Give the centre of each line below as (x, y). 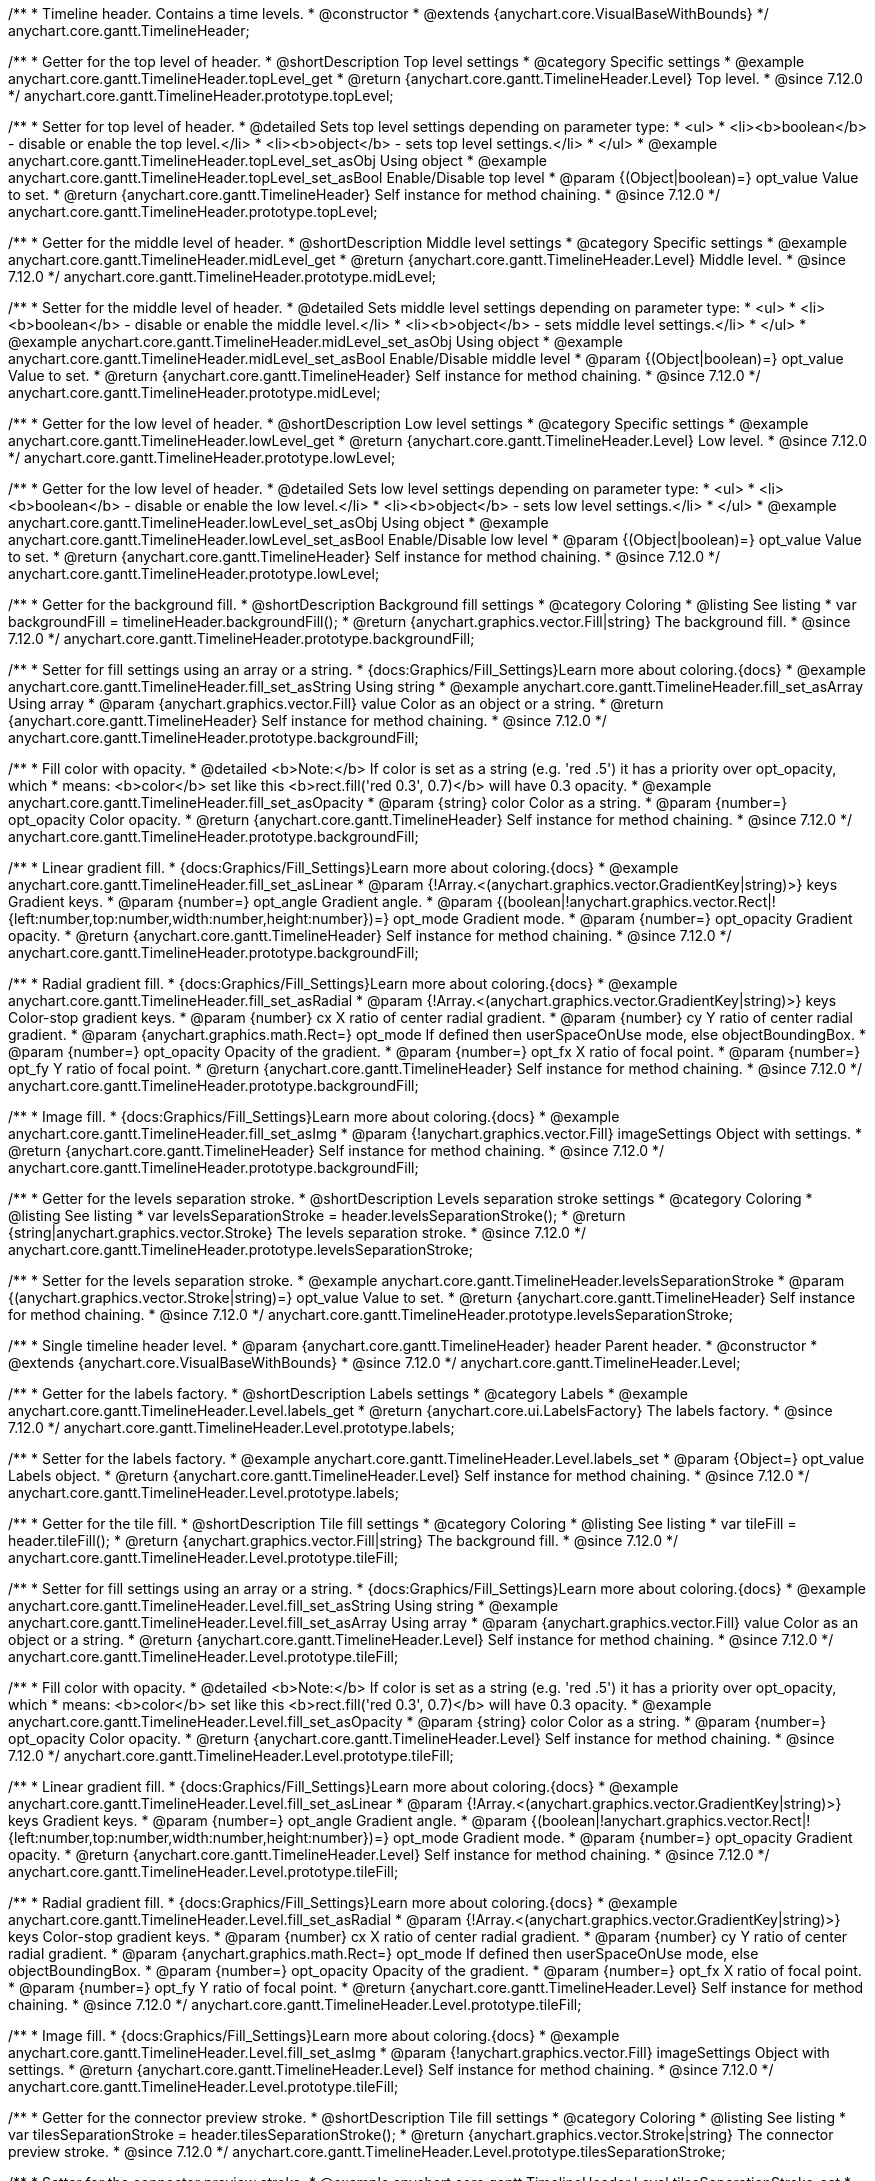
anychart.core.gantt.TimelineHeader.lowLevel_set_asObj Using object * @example (278, 522)
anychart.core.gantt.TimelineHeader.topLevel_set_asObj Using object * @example (277, 160)
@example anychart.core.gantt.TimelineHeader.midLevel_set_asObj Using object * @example (316, 341)
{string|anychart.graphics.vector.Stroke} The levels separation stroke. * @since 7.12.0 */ (297, 1232)
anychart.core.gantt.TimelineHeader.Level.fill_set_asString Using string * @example (283, 1605)
